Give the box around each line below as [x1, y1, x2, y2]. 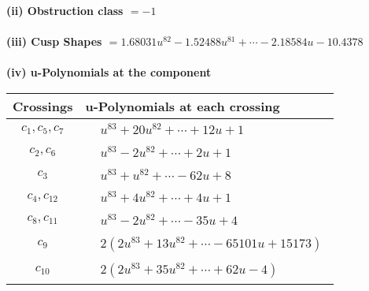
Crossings [13, 96, 73, 115]
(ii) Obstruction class [6, 2, 124, 18]
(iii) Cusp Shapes [6, 33, 102, 50]
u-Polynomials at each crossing [85, 96, 280, 115]
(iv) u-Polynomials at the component [6, 64, 212, 80]
